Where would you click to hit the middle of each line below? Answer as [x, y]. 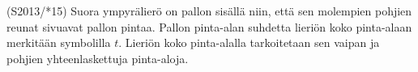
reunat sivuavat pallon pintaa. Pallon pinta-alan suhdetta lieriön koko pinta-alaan [209, 26]
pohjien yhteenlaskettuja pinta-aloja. [98, 58]
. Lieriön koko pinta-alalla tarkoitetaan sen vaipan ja [249, 42]
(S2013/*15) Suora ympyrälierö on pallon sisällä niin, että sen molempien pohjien [209, 11]
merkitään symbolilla [59, 42]
